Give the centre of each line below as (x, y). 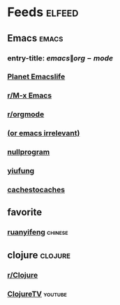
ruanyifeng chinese (38, 232)
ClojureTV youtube (37, 294)
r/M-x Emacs (30, 95)
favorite (25, 212)
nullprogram (29, 152)
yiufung (21, 171)
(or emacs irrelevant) (44, 133)
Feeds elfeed (43, 12)
